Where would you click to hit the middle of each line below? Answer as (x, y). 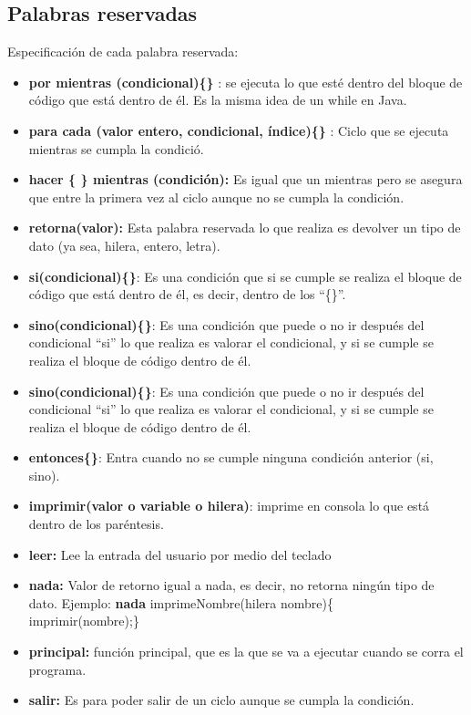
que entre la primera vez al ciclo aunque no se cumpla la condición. (216, 197)
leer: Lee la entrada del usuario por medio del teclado (180, 554)
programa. (57, 669)
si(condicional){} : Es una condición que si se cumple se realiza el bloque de (245, 276)
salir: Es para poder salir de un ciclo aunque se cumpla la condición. (221, 700)
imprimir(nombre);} (84, 621)
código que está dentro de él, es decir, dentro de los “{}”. (187, 294)
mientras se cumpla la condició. (116, 148)
